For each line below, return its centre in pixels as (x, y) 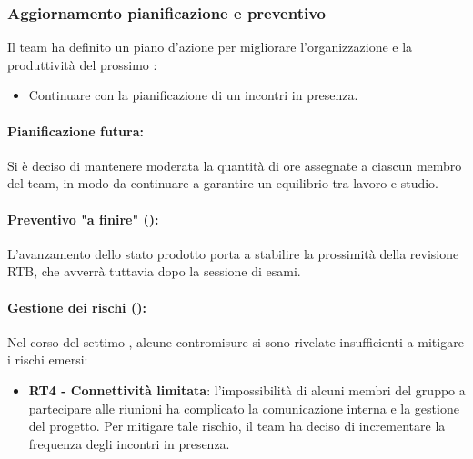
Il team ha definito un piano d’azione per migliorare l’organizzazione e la (210, 47)
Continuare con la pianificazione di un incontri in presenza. (193, 95)
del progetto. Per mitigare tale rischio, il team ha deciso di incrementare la (237, 426)
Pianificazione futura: (75, 130)
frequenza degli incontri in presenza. (129, 443)
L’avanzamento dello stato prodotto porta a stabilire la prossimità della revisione (233, 253)
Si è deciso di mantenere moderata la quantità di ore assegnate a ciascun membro (235, 165)
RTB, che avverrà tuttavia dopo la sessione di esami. (154, 271)
